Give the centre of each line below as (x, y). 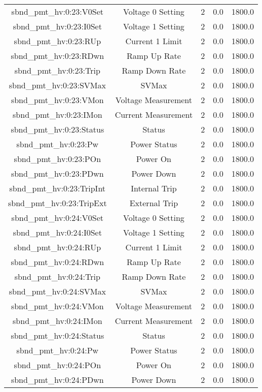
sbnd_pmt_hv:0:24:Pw (58, 350)
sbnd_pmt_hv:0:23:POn (58, 159)
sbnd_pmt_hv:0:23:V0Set (58, 11)
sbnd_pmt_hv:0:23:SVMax (57, 85)
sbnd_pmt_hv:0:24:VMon (57, 306)
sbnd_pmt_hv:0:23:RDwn (58, 56)
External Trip (154, 203)
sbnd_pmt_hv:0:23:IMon (58, 115)
